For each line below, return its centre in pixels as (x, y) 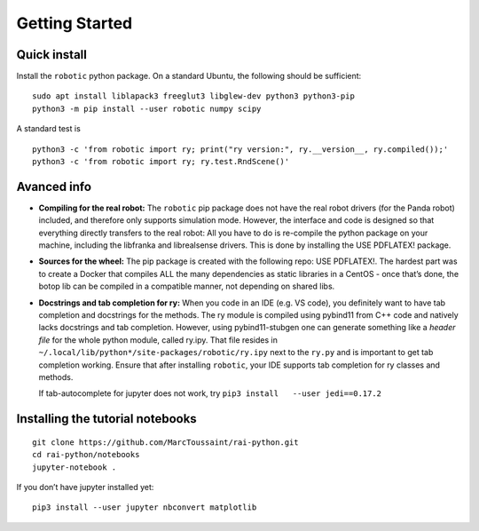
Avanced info (54, 186)
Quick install (52, 55)
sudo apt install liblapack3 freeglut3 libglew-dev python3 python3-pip (193, 96)
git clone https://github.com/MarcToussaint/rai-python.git (165, 442)
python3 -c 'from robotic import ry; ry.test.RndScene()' (161, 162)
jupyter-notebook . (75, 467)
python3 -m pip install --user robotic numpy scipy (147, 108)
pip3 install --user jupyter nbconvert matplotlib (145, 507)
